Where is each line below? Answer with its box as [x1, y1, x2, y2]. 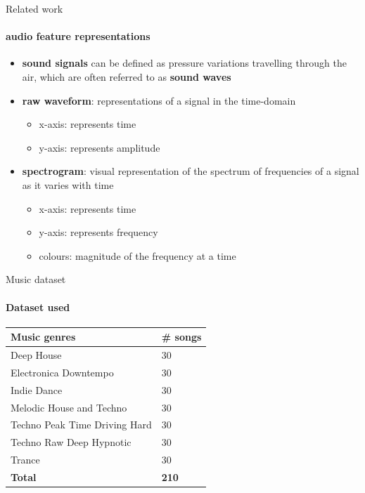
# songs [161, 329, 202, 344]
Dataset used [6, 299, 70, 314]
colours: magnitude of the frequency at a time [39, 248, 236, 263]
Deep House [11, 348, 62, 362]
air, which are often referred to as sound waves [22, 69, 231, 84]
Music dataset [6, 272, 66, 287]
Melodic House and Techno [11, 400, 127, 414]
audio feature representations [6, 29, 151, 44]
